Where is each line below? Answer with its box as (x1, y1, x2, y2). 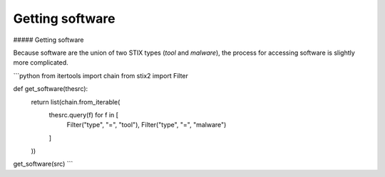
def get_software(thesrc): (13, 85, 88, 93)
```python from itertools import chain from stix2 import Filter (13, 71, 189, 80)
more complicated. (13, 58, 69, 67)
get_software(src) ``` (13, 160, 73, 168)
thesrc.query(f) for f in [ (48, 110, 119, 119)
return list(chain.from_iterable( (31, 97, 120, 106)
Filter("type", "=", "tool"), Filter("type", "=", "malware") (66, 121, 227, 129)
